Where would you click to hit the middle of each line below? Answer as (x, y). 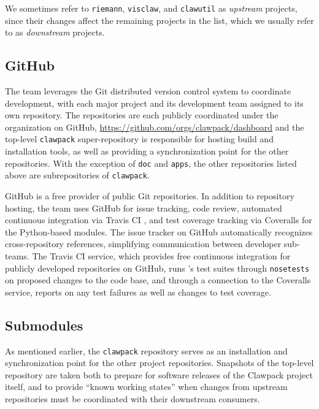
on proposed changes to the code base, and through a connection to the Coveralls (158, 280)
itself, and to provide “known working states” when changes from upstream (146, 387)
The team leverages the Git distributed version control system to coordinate (148, 91)
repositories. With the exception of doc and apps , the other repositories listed (151, 163)
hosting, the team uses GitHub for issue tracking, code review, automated (144, 208)
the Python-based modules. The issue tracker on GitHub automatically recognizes (159, 231)
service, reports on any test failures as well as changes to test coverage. (138, 292)
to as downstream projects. (55, 32)
